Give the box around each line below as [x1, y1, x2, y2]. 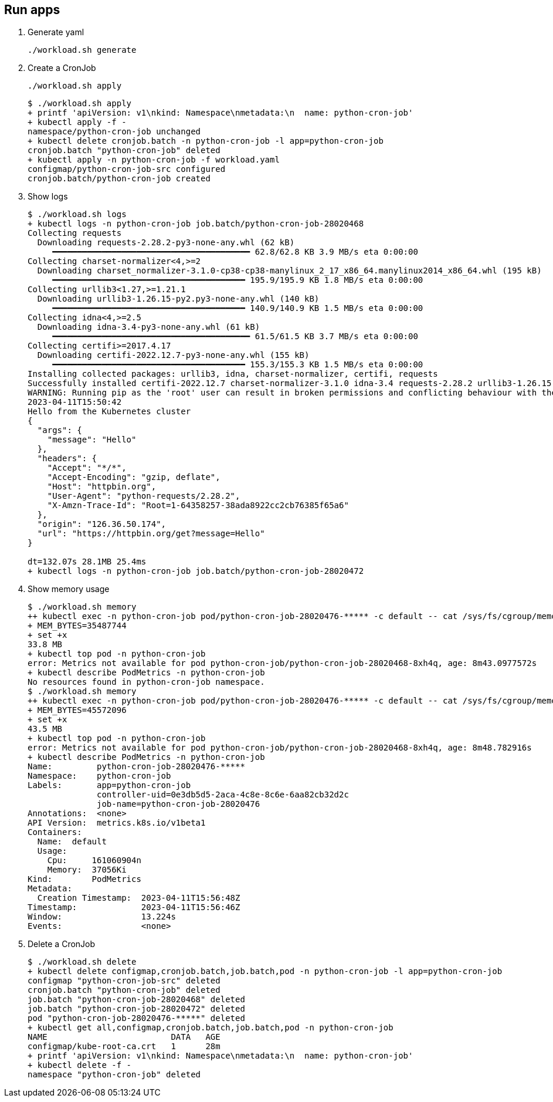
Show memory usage [28, 584, 110, 594]
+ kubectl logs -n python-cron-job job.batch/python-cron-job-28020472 [28, 566, 364, 576]
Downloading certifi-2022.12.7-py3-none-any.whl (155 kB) [37, 350, 310, 360]
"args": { [37, 425, 82, 435]
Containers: [28, 827, 82, 837]
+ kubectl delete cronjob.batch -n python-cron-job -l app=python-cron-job [28, 136, 384, 146]
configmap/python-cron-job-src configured [28, 164, 226, 174]
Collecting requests [28, 228, 122, 238]
